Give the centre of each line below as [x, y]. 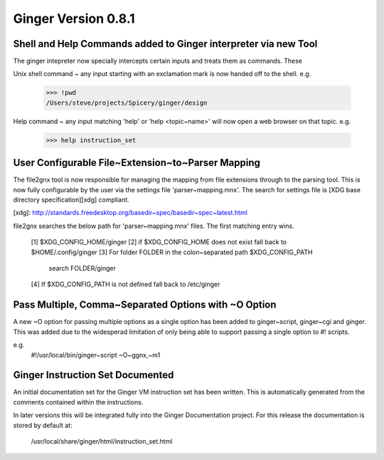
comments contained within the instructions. [78, 402]
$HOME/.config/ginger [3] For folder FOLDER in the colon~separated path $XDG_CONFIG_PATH [172, 252]
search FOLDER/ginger [82, 268]
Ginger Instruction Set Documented [94, 375]
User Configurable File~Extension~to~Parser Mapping [137, 163]
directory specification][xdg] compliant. [71, 200]
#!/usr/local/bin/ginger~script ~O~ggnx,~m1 [96, 355]
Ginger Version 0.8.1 [74, 19]
